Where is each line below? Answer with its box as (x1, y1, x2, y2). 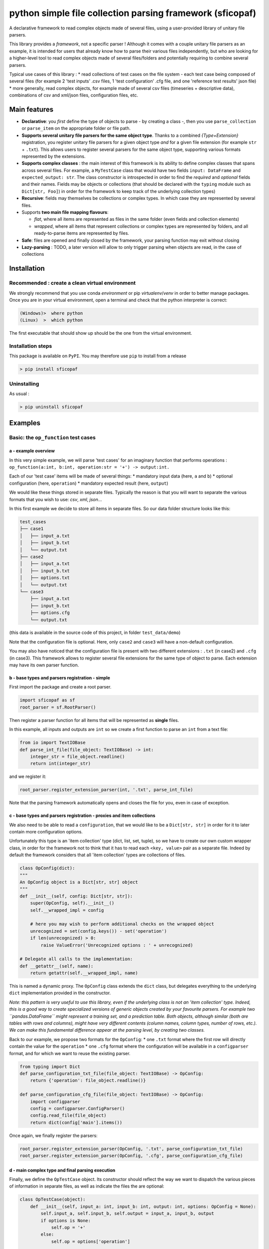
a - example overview (9, 448, 55, 454)
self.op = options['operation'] (51, 1239, 131, 1244)
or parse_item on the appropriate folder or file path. (21, 125, 131, 131)
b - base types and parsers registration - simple (9, 675, 111, 681)
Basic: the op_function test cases (9, 434, 96, 441)
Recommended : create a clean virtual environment (9, 280, 136, 287)
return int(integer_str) (30, 761, 91, 766)
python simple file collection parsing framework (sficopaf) (9, 7, 257, 18)
